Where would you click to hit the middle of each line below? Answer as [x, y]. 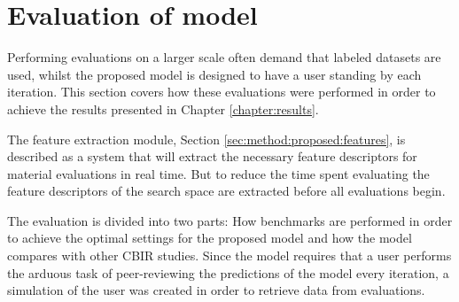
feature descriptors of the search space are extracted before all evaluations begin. [226, 191]
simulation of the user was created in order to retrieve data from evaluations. [216, 290]
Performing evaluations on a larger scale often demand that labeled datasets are [224, 57]
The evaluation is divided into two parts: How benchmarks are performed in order [230, 220]
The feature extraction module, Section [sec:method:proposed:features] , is [206, 139]
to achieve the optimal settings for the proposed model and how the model [210, 238]
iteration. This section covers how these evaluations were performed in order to [222, 92]
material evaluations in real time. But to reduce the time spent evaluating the [218, 173]
